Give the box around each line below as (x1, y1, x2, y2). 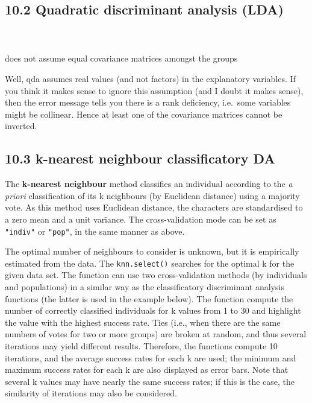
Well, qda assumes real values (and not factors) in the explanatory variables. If (5, 72, 296, 84)
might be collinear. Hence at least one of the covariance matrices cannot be (5, 107, 282, 120)
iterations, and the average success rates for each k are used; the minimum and (5, 351, 296, 364)
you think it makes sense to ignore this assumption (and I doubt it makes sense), (5, 84, 304, 97)
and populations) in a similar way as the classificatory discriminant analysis (5, 281, 284, 293)
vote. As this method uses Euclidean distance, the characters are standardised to (5, 201, 303, 214)
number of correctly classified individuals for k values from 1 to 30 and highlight (5, 304, 301, 317)
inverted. (5, 119, 37, 132)
